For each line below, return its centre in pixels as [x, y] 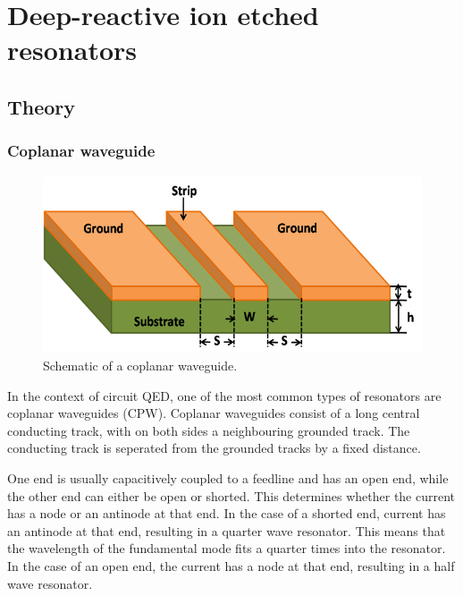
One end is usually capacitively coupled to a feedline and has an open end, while [228, 477]
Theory [42, 106]
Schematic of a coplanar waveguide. [140, 366]
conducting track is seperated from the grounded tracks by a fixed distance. [214, 448]
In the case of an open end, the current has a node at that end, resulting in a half [231, 565]
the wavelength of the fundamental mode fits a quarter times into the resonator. [227, 548]
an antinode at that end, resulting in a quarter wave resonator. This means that [227, 530]
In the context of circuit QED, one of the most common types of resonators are [224, 395]
